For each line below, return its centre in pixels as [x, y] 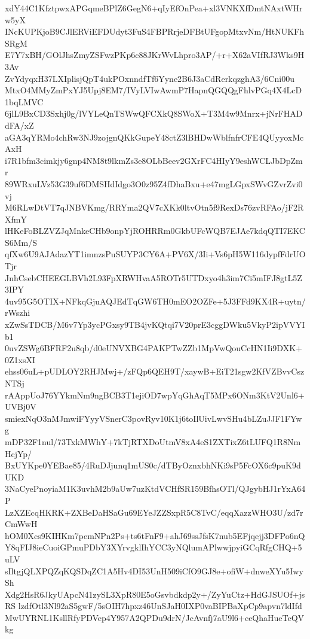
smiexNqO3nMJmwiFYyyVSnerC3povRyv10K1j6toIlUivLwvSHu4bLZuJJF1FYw [154, 418]
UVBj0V [21, 407]
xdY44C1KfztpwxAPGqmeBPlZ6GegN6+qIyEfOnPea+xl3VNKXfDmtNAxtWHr [154, 8]
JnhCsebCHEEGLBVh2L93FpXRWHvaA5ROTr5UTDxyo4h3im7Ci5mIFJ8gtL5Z [154, 277]
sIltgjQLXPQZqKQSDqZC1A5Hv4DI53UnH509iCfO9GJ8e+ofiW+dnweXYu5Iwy [154, 570]
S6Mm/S [21, 242]
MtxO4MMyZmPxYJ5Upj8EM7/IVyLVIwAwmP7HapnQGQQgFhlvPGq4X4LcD [154, 90]
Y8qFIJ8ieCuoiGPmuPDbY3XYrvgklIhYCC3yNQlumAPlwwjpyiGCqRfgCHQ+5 [154, 547]
